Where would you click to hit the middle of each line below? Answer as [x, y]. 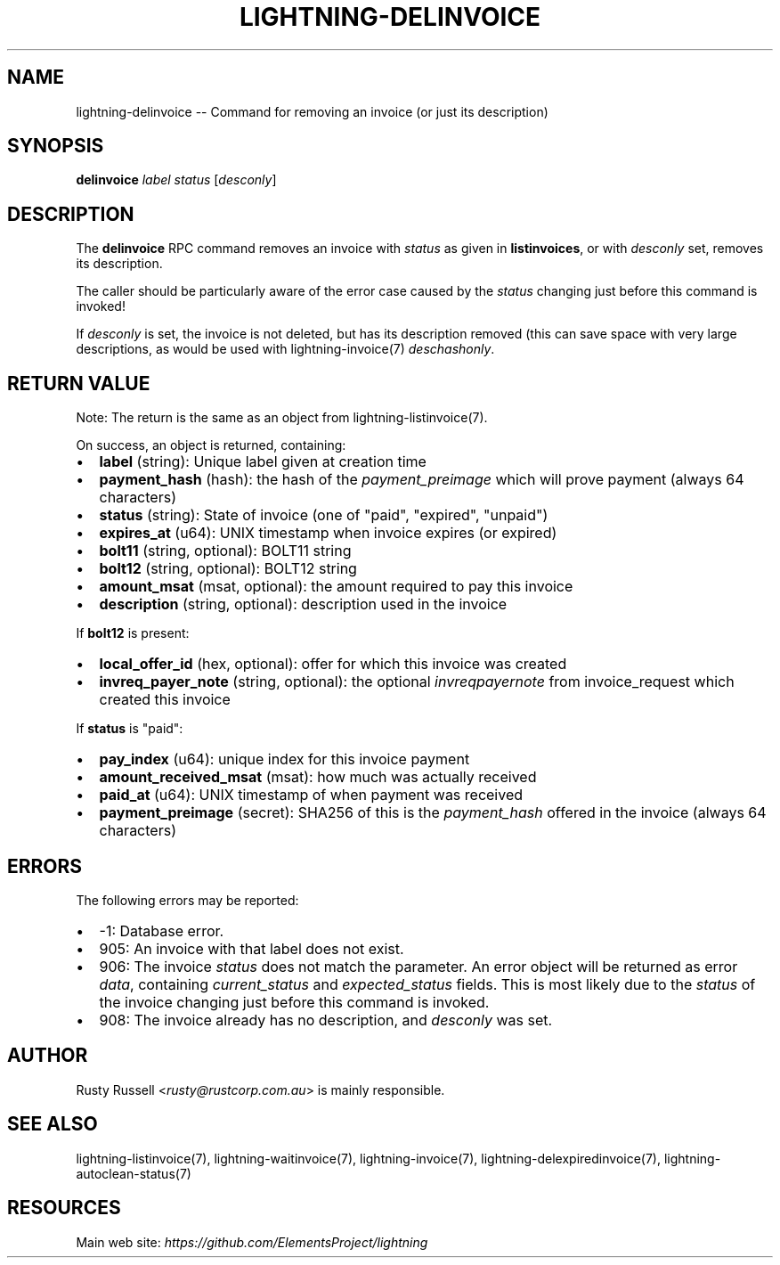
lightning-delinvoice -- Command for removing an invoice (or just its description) [312, 111]
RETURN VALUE [79, 383]
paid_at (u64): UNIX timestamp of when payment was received [311, 795]
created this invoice [165, 700]
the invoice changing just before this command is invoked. [294, 1002]
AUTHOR [48, 1056]
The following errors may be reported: [187, 900]
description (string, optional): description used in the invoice [303, 604]
